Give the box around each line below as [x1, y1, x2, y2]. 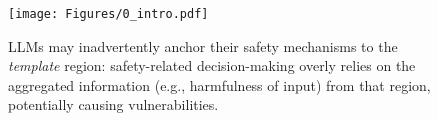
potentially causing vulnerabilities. [8, 94, 219, 115]
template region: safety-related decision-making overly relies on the [8, 55, 416, 76]
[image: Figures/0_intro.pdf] [8, 7, 209, 21]
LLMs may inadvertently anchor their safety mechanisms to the [8, 35, 398, 56]
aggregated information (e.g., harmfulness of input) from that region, [8, 74, 431, 95]
